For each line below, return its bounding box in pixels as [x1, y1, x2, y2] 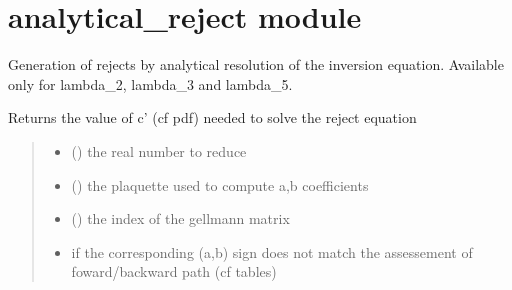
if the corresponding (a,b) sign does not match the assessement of [71, 241, 473, 262]
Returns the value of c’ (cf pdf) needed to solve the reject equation [8, 107, 417, 128]
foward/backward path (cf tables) [71, 261, 277, 282]
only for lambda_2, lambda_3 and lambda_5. [8, 73, 293, 94]
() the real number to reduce [71, 140, 247, 161]
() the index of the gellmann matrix [71, 208, 290, 229]
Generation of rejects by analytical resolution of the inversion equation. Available [8, 54, 504, 75]
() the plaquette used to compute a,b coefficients [71, 174, 369, 195]
